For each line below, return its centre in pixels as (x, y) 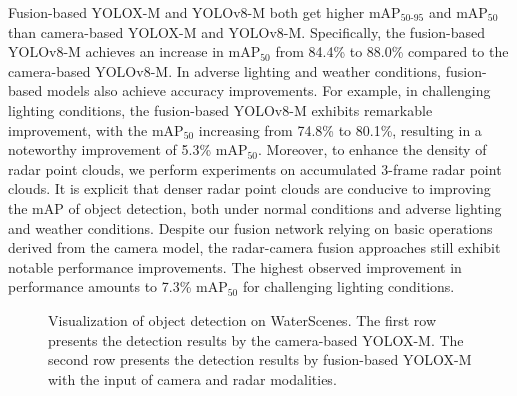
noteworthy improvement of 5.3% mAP (128, 149)
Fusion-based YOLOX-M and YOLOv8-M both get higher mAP (204, 12)
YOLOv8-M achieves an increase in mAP (134, 51)
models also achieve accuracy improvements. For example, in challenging (268, 90)
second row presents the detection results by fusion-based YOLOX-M (260, 359)
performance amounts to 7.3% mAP (118, 286)
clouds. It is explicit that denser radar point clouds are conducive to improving (249, 188)
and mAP (458, 12)
